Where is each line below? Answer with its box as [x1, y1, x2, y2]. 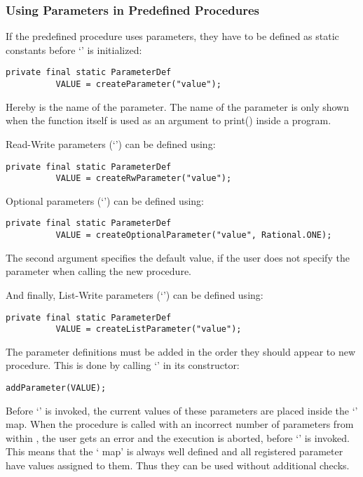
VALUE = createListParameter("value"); [55, 324, 242, 335]
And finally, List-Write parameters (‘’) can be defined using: [6, 287, 263, 302]
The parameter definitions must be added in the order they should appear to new [6, 344, 355, 358]
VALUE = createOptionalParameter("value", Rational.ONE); [55, 230, 332, 241]
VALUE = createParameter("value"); [55, 79, 221, 90]
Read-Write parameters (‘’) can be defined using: [6, 136, 216, 151]
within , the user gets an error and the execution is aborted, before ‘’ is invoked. [6, 430, 350, 445]
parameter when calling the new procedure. [6, 264, 191, 278]
